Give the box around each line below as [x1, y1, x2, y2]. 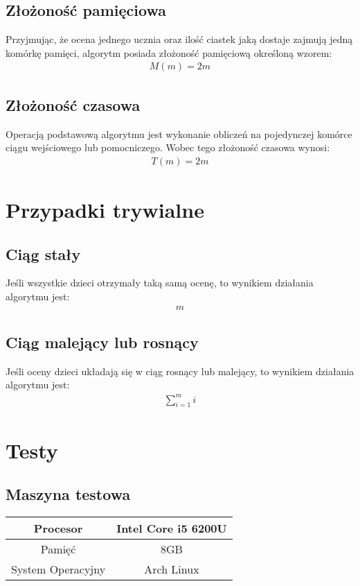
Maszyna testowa [6, 483, 131, 505]
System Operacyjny [11, 560, 106, 577]
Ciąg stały [6, 243, 81, 264]
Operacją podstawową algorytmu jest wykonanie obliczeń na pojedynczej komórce [6, 126, 352, 141]
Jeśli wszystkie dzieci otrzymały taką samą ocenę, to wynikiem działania [6, 275, 314, 290]
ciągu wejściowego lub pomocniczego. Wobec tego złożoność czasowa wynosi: [6, 140, 330, 155]
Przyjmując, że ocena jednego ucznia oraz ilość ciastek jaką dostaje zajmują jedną [6, 32, 353, 46]
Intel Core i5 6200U [116, 519, 227, 536]
